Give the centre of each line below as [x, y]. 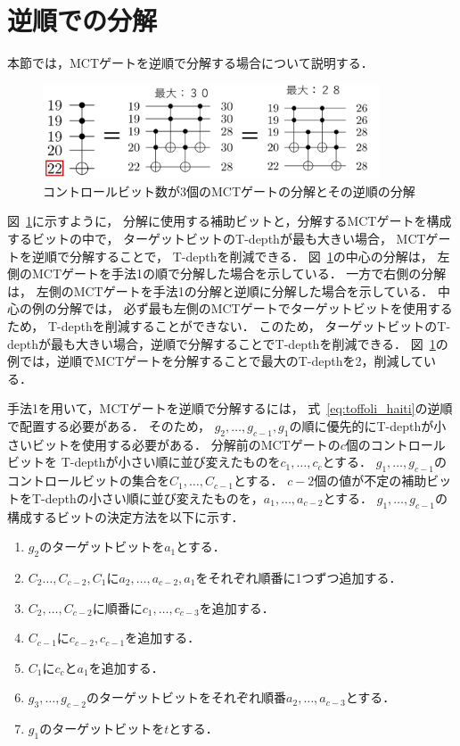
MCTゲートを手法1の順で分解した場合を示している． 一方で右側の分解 [239, 274]
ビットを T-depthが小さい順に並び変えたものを [144, 462]
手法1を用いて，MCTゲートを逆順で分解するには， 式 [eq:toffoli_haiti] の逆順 [230, 408]
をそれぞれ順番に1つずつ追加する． [299, 577]
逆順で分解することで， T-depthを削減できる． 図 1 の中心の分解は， [232, 256]
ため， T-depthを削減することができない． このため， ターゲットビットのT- [229, 326]
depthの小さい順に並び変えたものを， [154, 497]
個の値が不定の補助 [370, 481]
